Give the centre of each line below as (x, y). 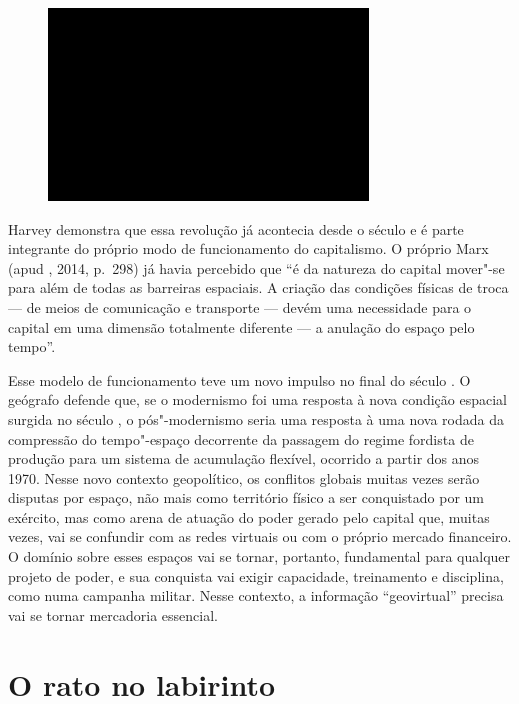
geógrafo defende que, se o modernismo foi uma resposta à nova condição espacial (258, 399)
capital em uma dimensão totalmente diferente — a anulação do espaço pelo (241, 326)
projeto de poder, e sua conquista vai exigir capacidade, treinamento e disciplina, (256, 575)
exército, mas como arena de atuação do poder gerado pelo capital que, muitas (249, 516)
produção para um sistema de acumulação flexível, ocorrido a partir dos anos (244, 458)
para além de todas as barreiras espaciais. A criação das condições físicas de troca (258, 287)
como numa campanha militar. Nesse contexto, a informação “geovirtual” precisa (256, 595)
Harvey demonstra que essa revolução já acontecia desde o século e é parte (236, 228)
